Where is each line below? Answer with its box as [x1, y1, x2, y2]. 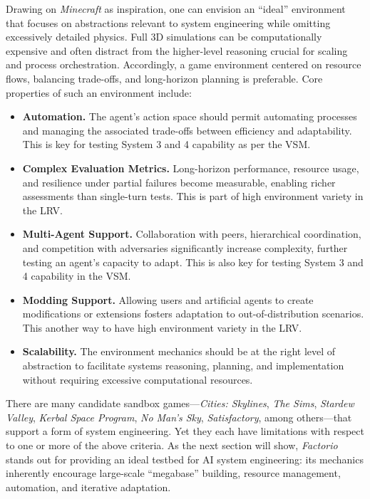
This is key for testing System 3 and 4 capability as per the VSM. [22, 137, 311, 152]
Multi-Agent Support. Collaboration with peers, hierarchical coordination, [22, 226, 361, 241]
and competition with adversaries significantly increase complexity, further [22, 240, 348, 255]
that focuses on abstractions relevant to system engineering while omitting [6, 15, 331, 30]
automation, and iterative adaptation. [6, 479, 171, 494]
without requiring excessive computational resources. [22, 372, 253, 387]
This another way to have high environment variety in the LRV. [22, 320, 302, 335]
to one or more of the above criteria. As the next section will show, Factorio [6, 438, 338, 453]
